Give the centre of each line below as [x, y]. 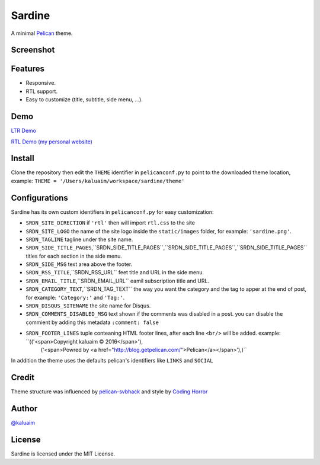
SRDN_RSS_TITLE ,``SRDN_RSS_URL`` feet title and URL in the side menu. [115, 272]
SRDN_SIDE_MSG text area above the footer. [79, 264]
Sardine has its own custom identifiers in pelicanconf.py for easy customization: [112, 212]
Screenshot [33, 50]
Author [24, 409]
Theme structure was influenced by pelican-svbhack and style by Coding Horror [109, 392]
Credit [23, 378]
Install [23, 158]
